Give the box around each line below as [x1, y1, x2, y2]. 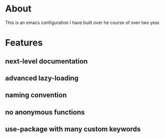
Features [5, 37, 43, 48]
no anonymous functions [5, 108, 85, 116]
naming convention [5, 91, 67, 99]
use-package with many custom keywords [5, 125, 141, 133]
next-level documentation [5, 57, 88, 65]
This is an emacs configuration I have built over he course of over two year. [5, 19, 160, 25]
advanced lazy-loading [5, 73, 79, 82]
